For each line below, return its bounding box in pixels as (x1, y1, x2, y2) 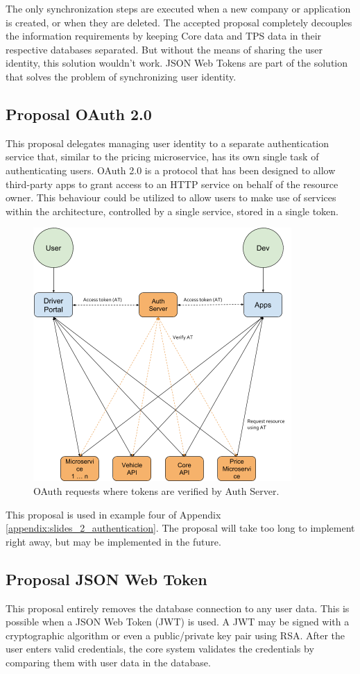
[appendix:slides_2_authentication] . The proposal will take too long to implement (6, 521, 355, 535)
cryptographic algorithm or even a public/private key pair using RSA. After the (6, 627, 345, 642)
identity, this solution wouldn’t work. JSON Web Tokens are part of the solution (6, 56, 348, 70)
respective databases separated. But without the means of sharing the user (6, 42, 323, 56)
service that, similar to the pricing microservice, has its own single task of (6, 149, 319, 164)
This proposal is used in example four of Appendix (6, 507, 221, 521)
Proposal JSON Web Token (6, 568, 207, 589)
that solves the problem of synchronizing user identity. (6, 69, 237, 83)
